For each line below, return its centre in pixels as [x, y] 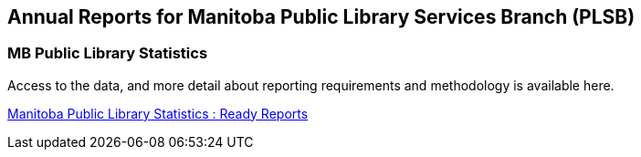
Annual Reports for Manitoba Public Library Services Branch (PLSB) [321, 17]
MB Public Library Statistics [108, 53]
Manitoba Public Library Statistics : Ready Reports [158, 113]
